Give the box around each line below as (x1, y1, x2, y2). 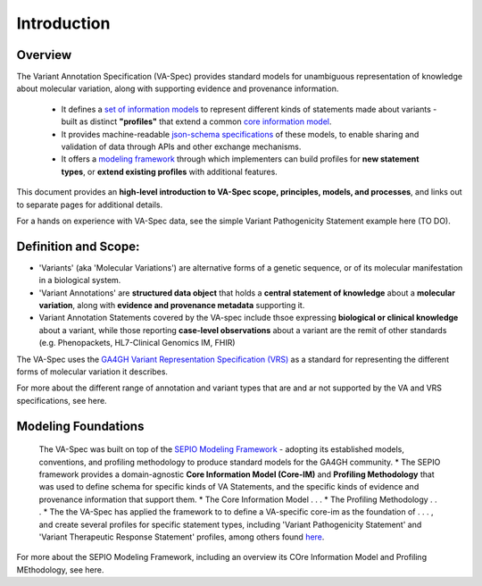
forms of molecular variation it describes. (16, 366, 169, 377)
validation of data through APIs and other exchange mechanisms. (61, 141, 302, 152)
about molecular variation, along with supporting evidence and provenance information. (16, 83, 339, 94)
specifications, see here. (16, 395, 107, 406)
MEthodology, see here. (16, 564, 104, 575)
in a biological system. (38, 275, 121, 286)
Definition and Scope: (16, 239, 140, 254)
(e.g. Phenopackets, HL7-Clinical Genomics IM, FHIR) (38, 338, 236, 348)
